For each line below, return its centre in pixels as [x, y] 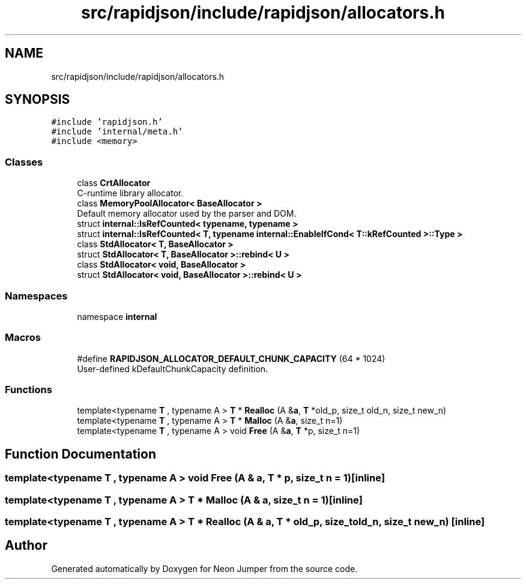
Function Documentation [80, 454]
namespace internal [117, 316]
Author [26, 546]
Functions [29, 390]
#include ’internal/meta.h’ [117, 132]
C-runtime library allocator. [130, 193]
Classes [24, 162]
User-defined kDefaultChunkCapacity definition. [173, 369]
